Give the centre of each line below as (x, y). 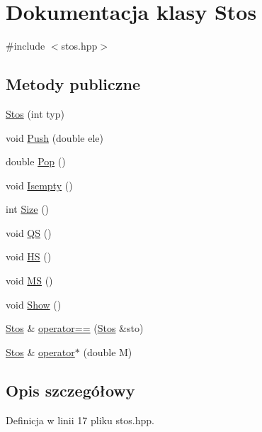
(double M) (108, 351)
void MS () (29, 281)
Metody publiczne (73, 84)
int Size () (28, 209)
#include (25, 46)
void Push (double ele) (55, 137)
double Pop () (36, 161)
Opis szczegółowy (70, 390)
